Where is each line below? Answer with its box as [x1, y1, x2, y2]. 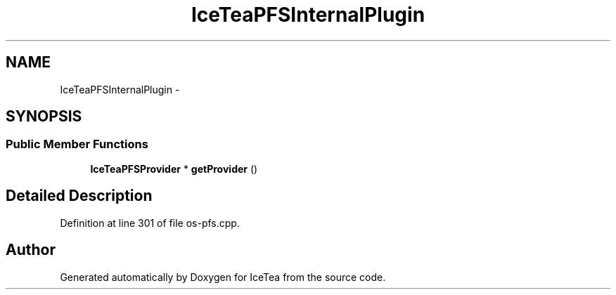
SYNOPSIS [6, 107, 82, 126]
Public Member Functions [6, 137, 148, 152]
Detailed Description [6, 187, 153, 205]
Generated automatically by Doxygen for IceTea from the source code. [60, 270, 386, 283]
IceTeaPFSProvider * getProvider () [90, 162, 258, 175]
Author [6, 241, 56, 259]
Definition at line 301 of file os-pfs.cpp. [60, 216, 240, 229]
